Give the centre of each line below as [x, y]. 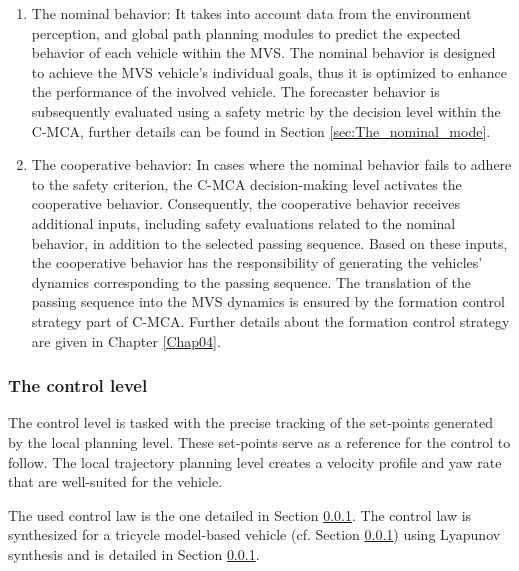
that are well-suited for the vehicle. [115, 481]
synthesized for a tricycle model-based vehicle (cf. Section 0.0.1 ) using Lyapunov [254, 534]
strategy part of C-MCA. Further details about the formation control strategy [270, 320]
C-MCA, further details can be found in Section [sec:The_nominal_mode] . [261, 130]
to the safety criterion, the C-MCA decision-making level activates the [246, 183]
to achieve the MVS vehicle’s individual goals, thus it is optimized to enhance [269, 71]
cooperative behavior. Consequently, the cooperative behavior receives [245, 203]
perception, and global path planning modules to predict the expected [246, 32]
